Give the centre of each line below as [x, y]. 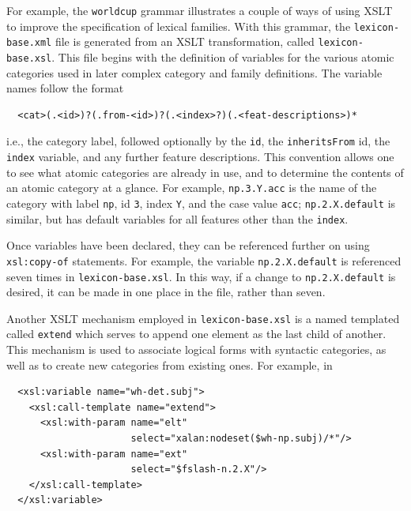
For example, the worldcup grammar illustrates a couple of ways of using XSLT [200, 10]
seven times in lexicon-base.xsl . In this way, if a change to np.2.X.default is [201, 276]
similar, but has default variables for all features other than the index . [177, 218]
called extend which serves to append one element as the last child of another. [196, 334]
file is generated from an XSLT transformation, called [185, 41]
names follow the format [65, 88]
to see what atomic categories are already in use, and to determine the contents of [205, 172]
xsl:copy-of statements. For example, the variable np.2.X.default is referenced [204, 260]
